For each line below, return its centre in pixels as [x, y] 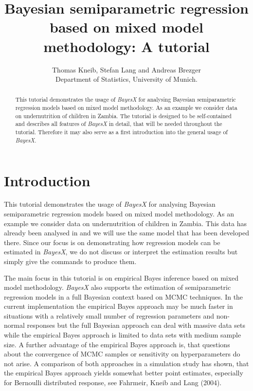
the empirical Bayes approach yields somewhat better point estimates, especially [124, 373]
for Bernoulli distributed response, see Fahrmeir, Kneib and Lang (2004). [113, 382]
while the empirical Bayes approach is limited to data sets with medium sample [123, 335]
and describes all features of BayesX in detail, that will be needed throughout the [119, 124]
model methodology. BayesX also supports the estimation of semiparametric [117, 287]
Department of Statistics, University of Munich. [126, 79]
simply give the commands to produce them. [70, 261]
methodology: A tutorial [126, 46]
